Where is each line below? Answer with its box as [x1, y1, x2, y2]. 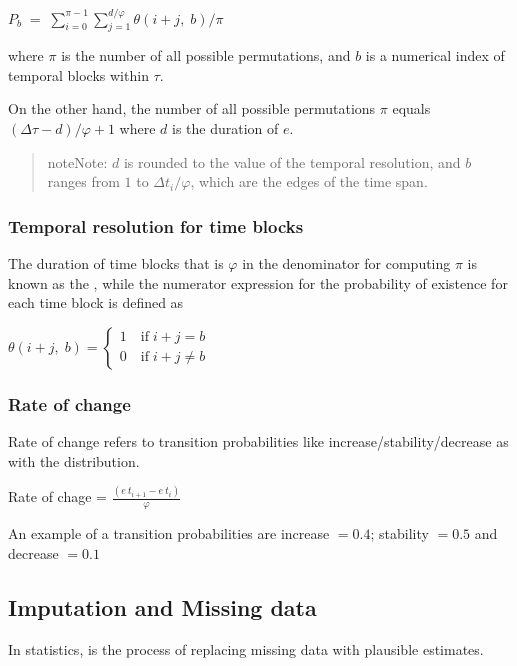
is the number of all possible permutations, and [61, 45, 351, 66]
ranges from [47, 171, 120, 192]
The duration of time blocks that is [8, 253, 224, 274]
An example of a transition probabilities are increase [8, 523, 330, 544]
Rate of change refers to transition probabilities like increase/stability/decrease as [8, 431, 509, 452]
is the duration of [172, 118, 279, 139]
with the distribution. [8, 450, 140, 471]
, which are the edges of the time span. [190, 171, 428, 192]
